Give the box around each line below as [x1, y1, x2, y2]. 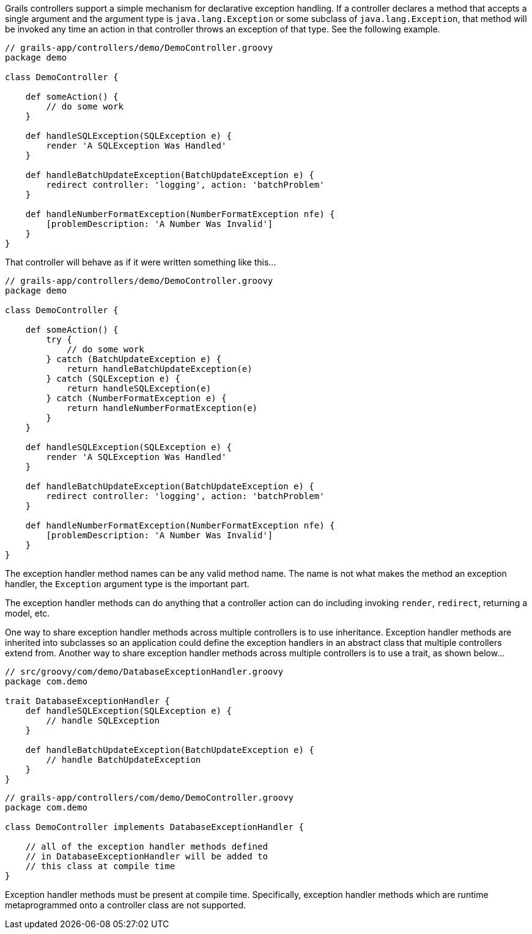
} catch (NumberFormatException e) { [46, 393, 227, 403]
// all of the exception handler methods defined [25, 842, 268, 851]
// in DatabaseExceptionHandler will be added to [25, 851, 268, 861]
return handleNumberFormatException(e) [67, 403, 258, 413]
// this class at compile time [25, 861, 175, 871]
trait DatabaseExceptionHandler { [5, 696, 170, 706]
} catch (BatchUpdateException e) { [46, 354, 222, 364]
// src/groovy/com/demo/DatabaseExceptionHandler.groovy [5, 667, 284, 676]
